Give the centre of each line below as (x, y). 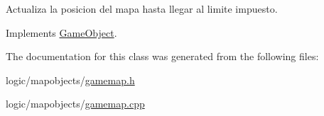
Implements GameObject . (61, 32)
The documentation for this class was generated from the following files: (162, 56)
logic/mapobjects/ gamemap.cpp (75, 104)
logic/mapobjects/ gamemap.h (70, 80)
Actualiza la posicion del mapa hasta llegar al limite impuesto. (142, 8)
